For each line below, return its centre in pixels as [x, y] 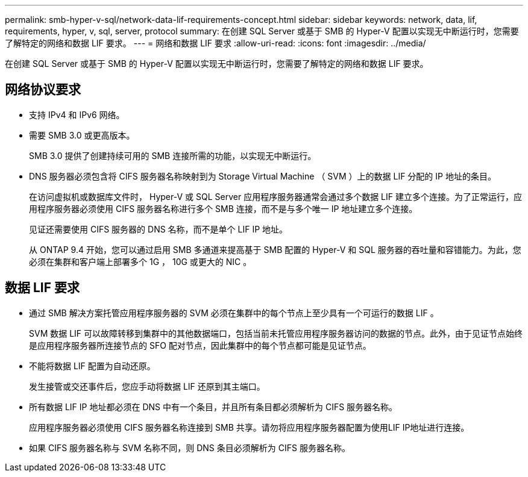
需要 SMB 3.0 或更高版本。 [82, 135]
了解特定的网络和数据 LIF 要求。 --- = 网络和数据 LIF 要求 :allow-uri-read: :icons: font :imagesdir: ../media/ [215, 43]
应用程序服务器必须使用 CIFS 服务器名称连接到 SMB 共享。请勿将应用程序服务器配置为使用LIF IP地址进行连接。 [249, 427]
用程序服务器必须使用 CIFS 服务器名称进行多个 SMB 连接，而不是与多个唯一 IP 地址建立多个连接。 [223, 208]
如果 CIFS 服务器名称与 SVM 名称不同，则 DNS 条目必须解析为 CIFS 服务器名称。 [190, 447]
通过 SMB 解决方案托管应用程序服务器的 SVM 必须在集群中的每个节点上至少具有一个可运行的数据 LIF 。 [234, 313]
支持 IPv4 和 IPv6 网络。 [77, 114]
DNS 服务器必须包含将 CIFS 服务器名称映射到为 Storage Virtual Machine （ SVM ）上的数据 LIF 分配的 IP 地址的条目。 [262, 176]
